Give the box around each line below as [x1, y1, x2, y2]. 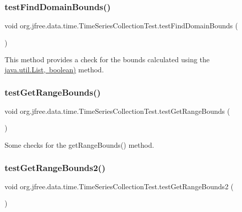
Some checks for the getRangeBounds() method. [5, 140, 154, 150]
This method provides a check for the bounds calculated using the [5, 54, 210, 65]
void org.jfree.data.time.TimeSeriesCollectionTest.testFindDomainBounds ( [5, 20, 238, 31]
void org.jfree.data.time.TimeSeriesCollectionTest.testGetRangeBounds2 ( [5, 181, 234, 191]
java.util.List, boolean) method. [5, 64, 104, 74]
